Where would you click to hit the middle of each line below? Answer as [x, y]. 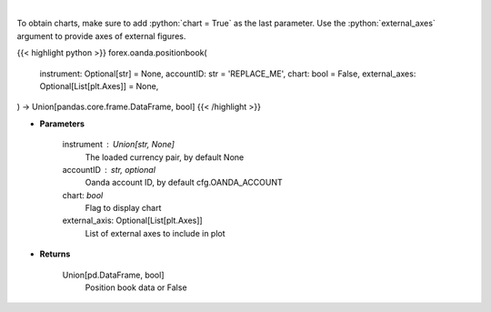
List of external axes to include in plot [155, 233]
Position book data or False [136, 287]
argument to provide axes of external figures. [101, 35]
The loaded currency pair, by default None [165, 157]
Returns [55, 254]
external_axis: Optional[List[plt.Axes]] [133, 221]
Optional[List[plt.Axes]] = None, [99, 86]
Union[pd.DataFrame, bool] [113, 275]
